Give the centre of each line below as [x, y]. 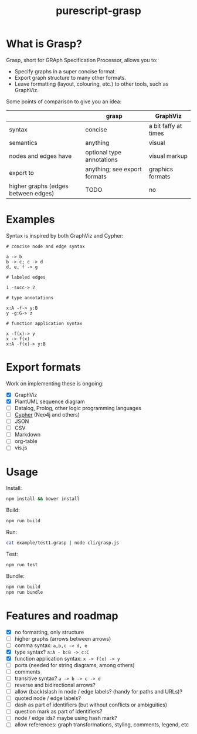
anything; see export [113, 169]
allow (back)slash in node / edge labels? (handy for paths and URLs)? [98, 692]
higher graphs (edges [39, 186]
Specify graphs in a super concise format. [65, 71]
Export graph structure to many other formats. [70, 77]
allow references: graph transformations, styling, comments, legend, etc [102, 725]
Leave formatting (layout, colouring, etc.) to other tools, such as [91, 84]
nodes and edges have [40, 155]
